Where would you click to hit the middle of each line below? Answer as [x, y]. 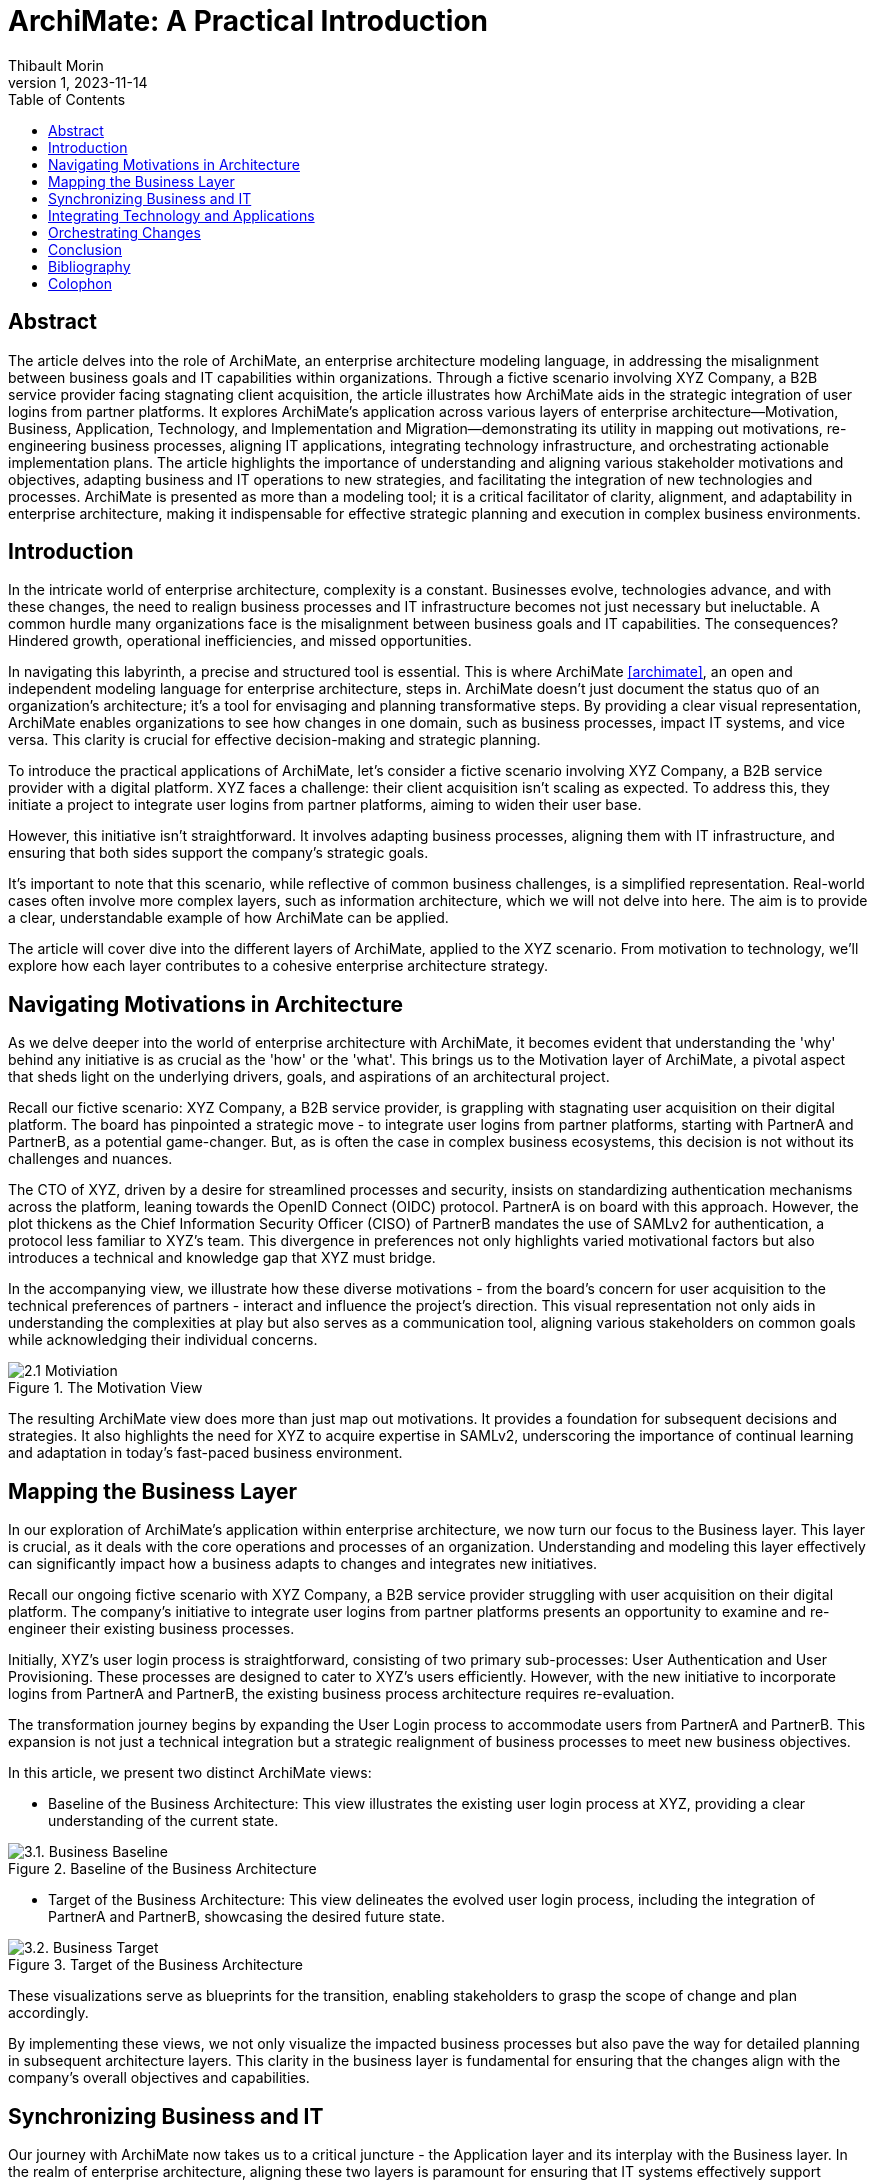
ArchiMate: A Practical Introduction [248, 21]
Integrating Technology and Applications [181, 215]
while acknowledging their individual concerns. [163, 1340]
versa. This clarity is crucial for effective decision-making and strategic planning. [274, 740]
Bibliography [89, 266]
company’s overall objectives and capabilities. [159, 2078]
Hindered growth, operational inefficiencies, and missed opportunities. [240, 641]
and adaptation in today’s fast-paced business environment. [205, 1453]
